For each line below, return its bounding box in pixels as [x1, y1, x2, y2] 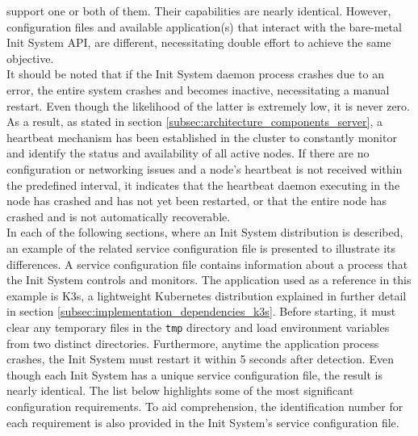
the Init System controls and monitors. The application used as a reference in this [6, 271, 412, 288]
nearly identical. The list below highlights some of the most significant [6, 382, 354, 399]
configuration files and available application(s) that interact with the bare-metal [6, 18, 402, 35]
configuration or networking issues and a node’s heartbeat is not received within [6, 160, 403, 177]
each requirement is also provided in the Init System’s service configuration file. [6, 413, 399, 430]
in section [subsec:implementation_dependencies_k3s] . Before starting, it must [6, 303, 396, 320]
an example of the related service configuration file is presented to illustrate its [6, 239, 396, 256]
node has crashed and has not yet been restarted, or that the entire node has [6, 192, 387, 209]
